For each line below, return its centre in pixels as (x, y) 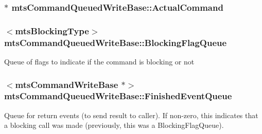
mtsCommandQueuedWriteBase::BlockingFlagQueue (116, 42)
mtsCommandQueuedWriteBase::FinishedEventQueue (118, 96)
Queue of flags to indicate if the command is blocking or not (99, 61)
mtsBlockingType (52, 30)
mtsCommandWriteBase (67, 84)
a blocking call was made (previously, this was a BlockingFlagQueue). (114, 125)
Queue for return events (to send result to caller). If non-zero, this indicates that (131, 115)
